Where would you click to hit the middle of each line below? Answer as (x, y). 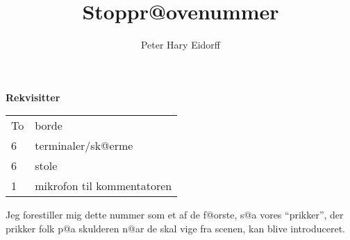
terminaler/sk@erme (84, 146)
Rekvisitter (33, 97)
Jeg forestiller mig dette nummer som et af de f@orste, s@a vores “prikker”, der (175, 215)
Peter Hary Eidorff (181, 45)
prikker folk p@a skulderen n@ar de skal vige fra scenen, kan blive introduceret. (175, 228)
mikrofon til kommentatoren (103, 186)
